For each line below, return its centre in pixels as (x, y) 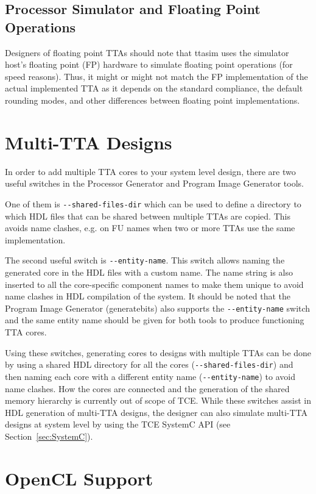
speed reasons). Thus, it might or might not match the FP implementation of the (156, 76)
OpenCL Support (79, 478)
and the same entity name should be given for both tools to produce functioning (155, 320)
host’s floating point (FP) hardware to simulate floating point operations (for (149, 64)
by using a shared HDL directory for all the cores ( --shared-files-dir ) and (149, 364)
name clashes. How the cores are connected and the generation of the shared (147, 388)
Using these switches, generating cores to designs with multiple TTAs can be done (158, 352)
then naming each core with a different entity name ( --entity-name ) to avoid (150, 376)
